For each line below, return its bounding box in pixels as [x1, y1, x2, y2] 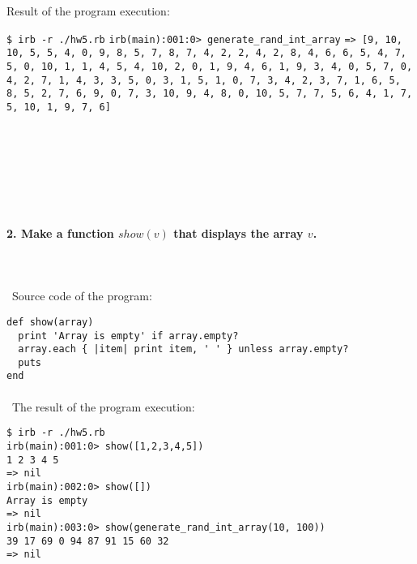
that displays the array [173, 224, 304, 241]
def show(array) [6, 316, 94, 328]
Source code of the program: [11, 287, 152, 304]
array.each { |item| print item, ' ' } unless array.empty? [18, 343, 349, 355]
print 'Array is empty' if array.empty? [18, 329, 239, 342]
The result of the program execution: [11, 398, 195, 415]
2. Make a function [6, 224, 114, 241]
